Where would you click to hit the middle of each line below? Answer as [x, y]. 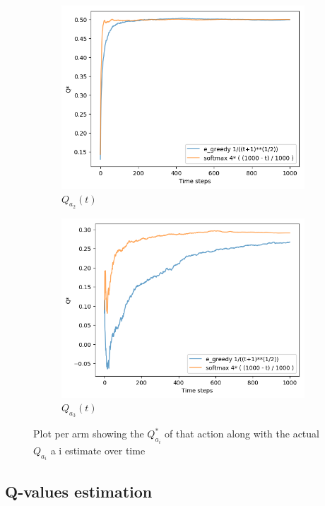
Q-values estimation [79, 491]
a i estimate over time [98, 450]
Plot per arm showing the [89, 434]
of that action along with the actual [242, 434]
